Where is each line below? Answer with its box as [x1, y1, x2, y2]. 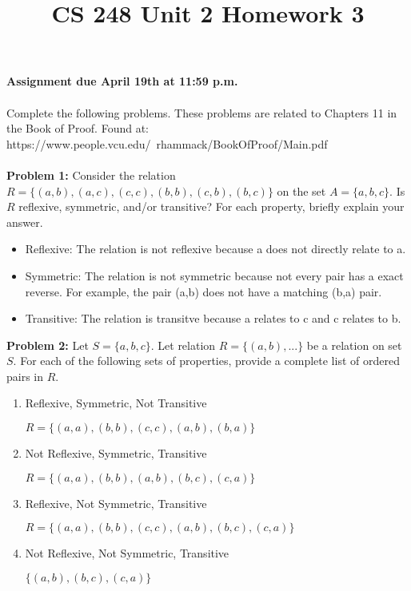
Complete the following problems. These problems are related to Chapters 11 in [6, 104, 397, 121]
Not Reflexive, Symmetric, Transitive [25, 445, 207, 462]
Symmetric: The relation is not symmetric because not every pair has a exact [25, 267, 404, 284]
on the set [277, 182, 326, 199]
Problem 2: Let [6, 336, 89, 353]
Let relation [158, 336, 216, 353]
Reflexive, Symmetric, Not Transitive [25, 395, 207, 411]
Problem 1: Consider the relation [6, 166, 176, 183]
